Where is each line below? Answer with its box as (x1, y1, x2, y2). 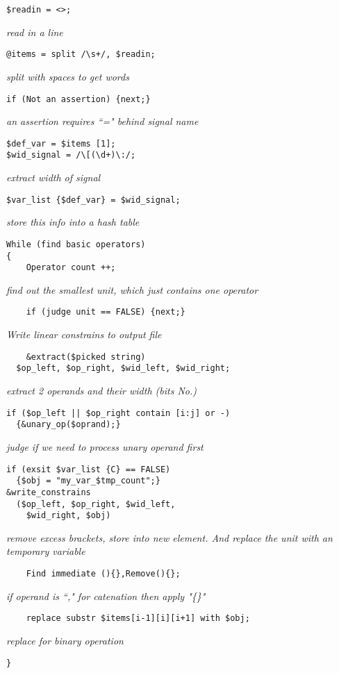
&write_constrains (6, 487, 91, 497)
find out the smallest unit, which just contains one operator (6, 282, 258, 297)
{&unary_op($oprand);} (16, 419, 121, 430)
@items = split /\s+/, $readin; (6, 49, 156, 60)
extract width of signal (6, 170, 101, 185)
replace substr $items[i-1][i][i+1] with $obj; (26, 613, 250, 624)
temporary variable (6, 544, 85, 558)
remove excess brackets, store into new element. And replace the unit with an (6, 530, 333, 545)
